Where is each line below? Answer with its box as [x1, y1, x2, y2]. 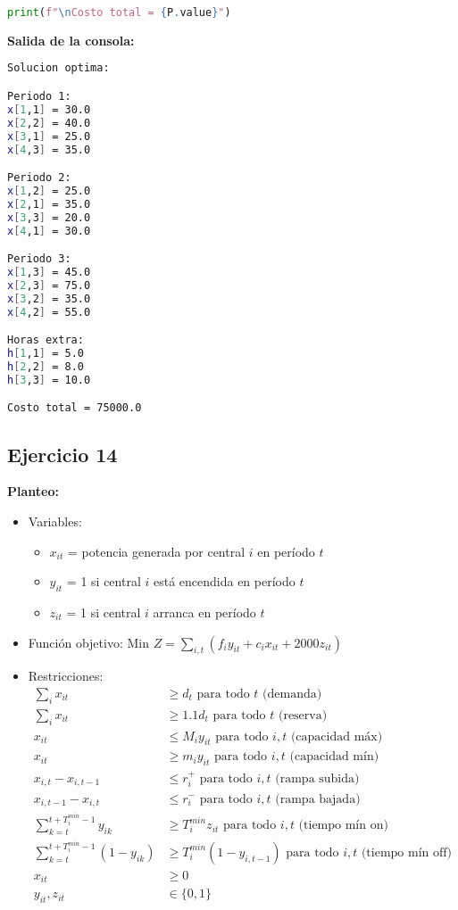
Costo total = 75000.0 [7, 401, 142, 415]
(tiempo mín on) [298, 819, 388, 832]
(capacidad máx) [290, 730, 383, 743]
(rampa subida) [275, 773, 360, 786]
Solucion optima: [7, 62, 110, 75]
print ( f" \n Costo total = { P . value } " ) [7, 6, 231, 19]
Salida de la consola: [7, 30, 135, 49]
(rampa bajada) [275, 792, 361, 806]
